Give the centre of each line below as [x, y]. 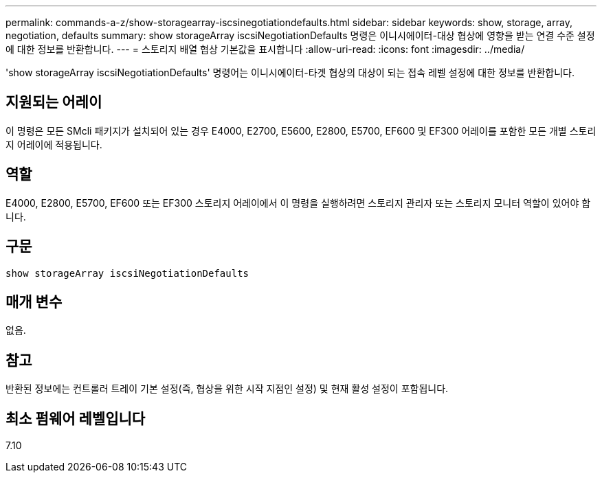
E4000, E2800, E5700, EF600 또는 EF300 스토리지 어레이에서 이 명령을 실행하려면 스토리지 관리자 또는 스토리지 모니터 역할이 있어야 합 [298, 203]
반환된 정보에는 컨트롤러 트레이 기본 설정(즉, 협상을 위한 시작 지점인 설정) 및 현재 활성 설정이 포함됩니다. [227, 389]
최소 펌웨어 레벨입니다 [76, 418]
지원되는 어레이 [54, 102]
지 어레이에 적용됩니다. [54, 144]
